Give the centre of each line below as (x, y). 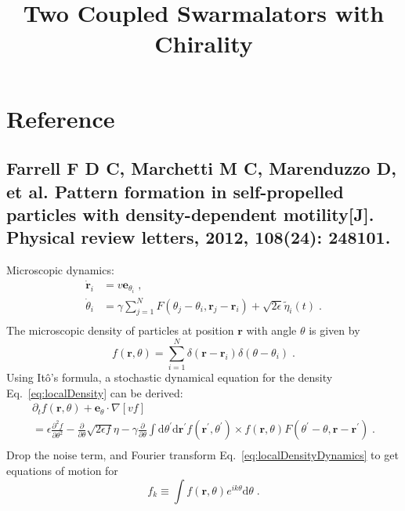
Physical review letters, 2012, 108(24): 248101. (199, 237)
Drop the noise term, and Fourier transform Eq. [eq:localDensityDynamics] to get (202, 455)
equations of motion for (62, 471)
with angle (271, 330)
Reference (61, 118)
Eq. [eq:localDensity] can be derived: (95, 392)
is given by (334, 330)
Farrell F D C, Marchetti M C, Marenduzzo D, (201, 168)
